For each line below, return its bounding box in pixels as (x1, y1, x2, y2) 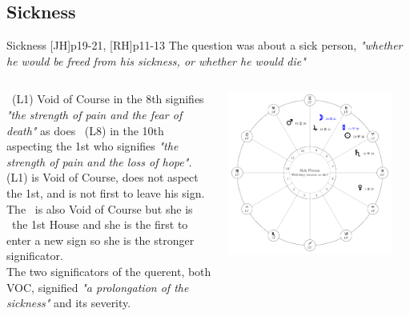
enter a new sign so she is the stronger (6, 231, 195, 248)
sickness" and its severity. (6, 294, 131, 311)
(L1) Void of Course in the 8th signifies (11, 90, 204, 107)
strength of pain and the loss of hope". (6, 153, 192, 170)
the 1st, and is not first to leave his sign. (6, 184, 205, 201)
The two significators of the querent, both (6, 262, 211, 279)
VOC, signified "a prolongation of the (6, 278, 189, 295)
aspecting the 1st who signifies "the (6, 138, 179, 154)
